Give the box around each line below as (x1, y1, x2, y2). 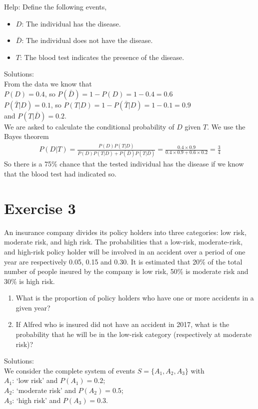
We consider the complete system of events (4, 365, 135, 375)
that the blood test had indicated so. (4, 168, 116, 178)
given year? (15, 302, 50, 312)
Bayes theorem (4, 131, 49, 141)
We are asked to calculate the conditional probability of (4, 121, 174, 131)
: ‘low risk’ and (12, 375, 58, 385)
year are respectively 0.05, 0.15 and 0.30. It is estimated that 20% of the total (4, 256, 242, 266)
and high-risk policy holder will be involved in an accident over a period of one (4, 246, 245, 256)
